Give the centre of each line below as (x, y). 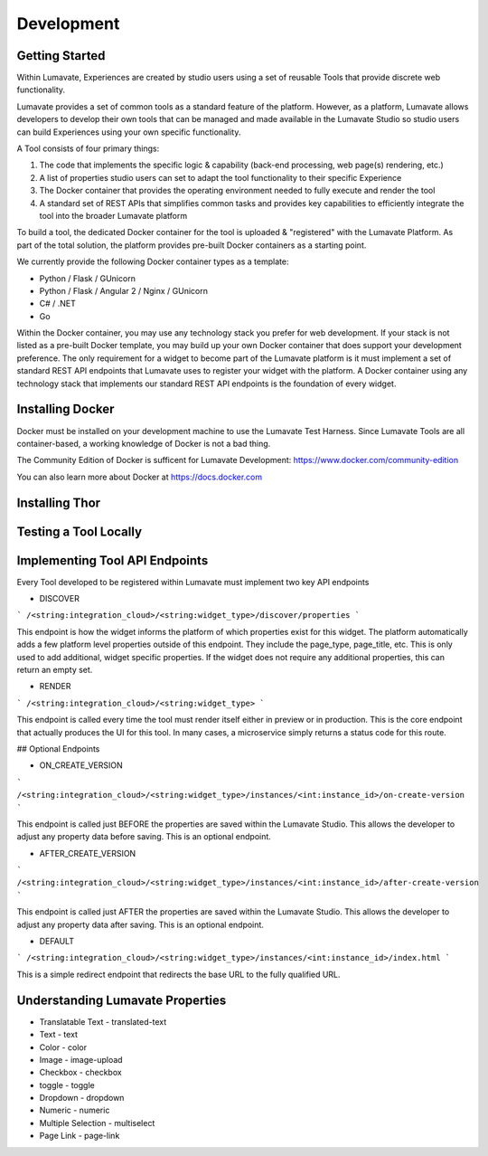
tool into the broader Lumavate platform (113, 215)
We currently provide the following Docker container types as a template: (153, 261)
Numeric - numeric (75, 1110)
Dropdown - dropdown (82, 1098)
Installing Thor (59, 502)
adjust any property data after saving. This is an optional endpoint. (140, 924)
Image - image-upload (81, 1059)
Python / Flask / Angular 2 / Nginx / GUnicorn (123, 290)
